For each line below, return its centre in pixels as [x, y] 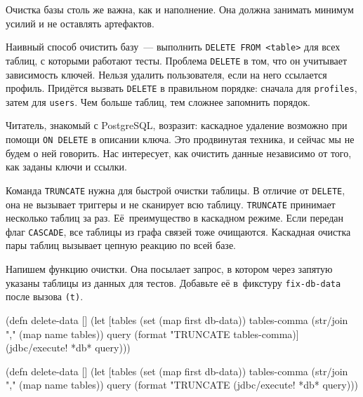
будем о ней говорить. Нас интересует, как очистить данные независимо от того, [179, 153]
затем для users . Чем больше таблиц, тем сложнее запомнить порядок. [158, 101]
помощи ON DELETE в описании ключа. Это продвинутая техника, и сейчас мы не [180, 139]
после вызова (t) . [45, 296]
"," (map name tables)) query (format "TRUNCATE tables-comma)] [152, 334]
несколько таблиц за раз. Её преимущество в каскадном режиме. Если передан [175, 218]
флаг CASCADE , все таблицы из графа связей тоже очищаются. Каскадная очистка [178, 231]
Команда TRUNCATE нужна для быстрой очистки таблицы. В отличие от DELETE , [176, 190]
